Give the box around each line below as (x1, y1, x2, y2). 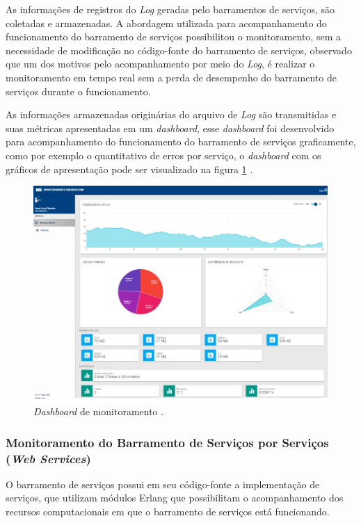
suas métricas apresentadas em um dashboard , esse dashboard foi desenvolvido (6, 120, 335, 135)
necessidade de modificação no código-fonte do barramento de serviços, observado (6, 42, 352, 57)
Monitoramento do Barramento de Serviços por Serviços (6, 433, 329, 451)
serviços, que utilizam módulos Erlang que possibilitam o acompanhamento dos (6, 490, 344, 505)
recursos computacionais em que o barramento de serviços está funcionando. (6, 504, 330, 519)
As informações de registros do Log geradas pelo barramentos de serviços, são (6, 2, 335, 16)
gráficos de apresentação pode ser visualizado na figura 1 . (6, 161, 253, 176)
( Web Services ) (6, 449, 91, 467)
